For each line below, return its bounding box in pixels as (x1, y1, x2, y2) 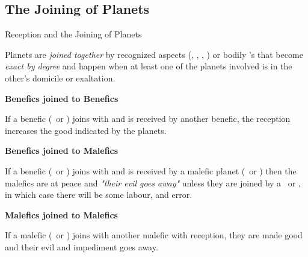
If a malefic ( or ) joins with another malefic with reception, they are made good (5, 229, 303, 241)
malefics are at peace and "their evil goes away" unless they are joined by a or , (5, 176, 301, 189)
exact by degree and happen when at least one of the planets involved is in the (5, 60, 292, 72)
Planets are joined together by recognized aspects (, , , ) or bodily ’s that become (5, 48, 303, 60)
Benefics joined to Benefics (5, 92, 119, 104)
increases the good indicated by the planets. (5, 124, 167, 136)
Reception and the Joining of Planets (5, 28, 142, 40)
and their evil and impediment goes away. (5, 240, 158, 253)
